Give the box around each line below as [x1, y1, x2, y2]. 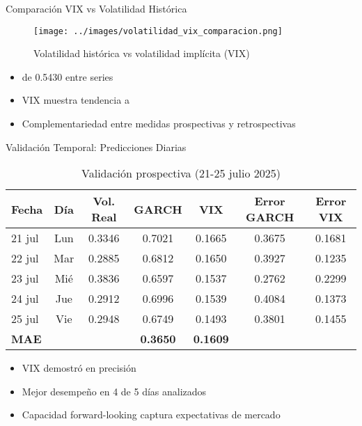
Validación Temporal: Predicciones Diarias [6, 139, 187, 154]
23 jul [11, 270, 39, 287]
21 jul [11, 230, 39, 246]
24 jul [11, 290, 39, 307]
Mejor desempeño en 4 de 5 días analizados [22, 384, 207, 398]
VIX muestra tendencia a [22, 93, 129, 107]
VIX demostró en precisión [22, 361, 136, 375]
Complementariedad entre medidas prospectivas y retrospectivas [22, 116, 296, 131]
